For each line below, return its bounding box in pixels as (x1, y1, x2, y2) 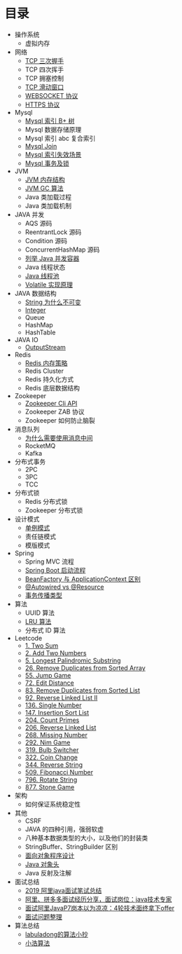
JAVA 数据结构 (14, 289, 57, 297)
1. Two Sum (24, 641, 59, 650)
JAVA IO (14, 335, 38, 343)
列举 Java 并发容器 (24, 254, 80, 262)
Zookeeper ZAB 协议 (24, 407, 85, 416)
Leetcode (14, 634, 43, 642)
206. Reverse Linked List (24, 723, 97, 732)
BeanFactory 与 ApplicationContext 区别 (24, 575, 141, 583)
